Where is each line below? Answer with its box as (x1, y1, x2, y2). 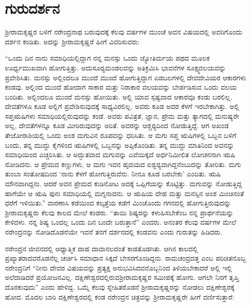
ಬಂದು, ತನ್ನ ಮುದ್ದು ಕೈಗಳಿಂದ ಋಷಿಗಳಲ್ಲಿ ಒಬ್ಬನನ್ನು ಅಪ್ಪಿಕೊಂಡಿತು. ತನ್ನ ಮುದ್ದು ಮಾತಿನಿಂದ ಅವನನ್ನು (5, 139, 234, 150)
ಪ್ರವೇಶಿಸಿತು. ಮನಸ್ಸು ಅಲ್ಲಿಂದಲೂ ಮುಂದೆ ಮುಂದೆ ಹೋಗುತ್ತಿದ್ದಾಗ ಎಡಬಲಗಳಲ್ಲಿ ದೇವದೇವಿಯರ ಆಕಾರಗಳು (5, 72, 246, 82)
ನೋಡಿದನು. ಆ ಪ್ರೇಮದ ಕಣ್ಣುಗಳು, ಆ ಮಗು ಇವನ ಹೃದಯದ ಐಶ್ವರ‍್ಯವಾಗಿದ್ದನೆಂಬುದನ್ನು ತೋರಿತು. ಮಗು (5, 159, 241, 169)
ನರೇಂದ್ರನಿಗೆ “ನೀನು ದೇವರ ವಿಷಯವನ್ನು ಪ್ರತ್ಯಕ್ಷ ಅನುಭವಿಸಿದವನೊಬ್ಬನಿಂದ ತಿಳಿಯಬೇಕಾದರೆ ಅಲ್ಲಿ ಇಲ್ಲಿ (5, 262, 232, 272)
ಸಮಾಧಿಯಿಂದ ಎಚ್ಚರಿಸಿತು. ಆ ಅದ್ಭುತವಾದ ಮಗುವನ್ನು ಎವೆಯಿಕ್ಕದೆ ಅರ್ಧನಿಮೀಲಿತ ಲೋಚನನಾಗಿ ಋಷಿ (5, 149, 235, 160)
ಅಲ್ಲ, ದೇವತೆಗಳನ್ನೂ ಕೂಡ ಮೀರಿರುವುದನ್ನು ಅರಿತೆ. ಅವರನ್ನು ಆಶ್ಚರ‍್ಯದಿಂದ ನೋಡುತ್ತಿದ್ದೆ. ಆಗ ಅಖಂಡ (5, 120, 229, 131)
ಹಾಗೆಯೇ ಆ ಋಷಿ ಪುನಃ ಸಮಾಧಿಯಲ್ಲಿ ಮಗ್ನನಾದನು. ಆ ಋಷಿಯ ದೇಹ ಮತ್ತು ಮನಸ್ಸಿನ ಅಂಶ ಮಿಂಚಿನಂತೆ (5, 188, 244, 198)
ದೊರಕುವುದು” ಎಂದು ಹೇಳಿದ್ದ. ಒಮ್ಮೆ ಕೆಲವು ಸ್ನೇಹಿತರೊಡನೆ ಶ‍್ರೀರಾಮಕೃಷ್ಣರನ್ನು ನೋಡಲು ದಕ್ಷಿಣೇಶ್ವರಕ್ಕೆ (5, 281, 235, 292)
